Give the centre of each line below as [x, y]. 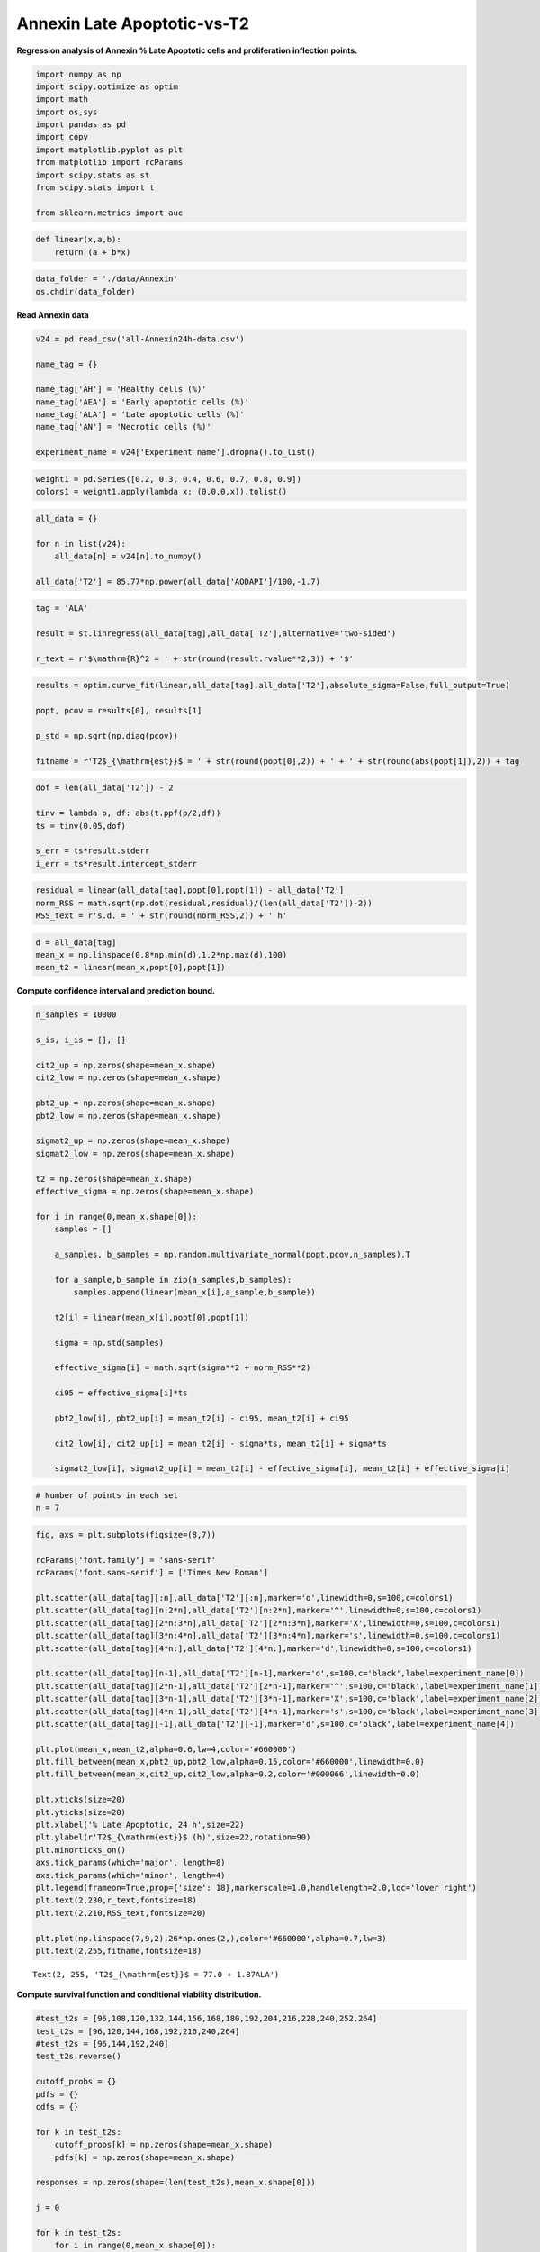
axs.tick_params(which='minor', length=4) [130, 1875]
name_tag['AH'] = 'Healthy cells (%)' [121, 389]
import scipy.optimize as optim [107, 86]
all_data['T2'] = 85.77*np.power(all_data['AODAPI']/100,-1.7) [178, 581]
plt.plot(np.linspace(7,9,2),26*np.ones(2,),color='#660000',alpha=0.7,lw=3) [211, 1938]
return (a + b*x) [93, 252]
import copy [62, 137]
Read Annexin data [53, 314]
